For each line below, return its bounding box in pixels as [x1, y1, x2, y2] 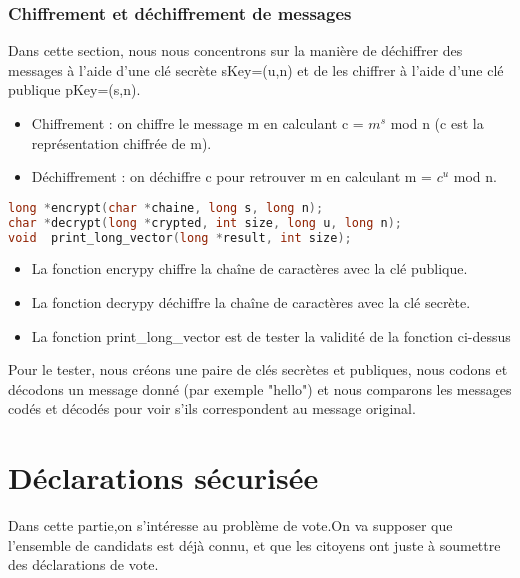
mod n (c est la [390, 113, 484, 133]
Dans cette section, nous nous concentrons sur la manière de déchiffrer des [8, 40, 463, 61]
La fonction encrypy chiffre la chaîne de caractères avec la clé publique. [31, 258, 468, 279]
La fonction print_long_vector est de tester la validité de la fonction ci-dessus [31, 325, 511, 346]
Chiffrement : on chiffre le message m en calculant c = [31, 113, 364, 133]
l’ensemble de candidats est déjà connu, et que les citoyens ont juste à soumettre [8, 534, 501, 555]
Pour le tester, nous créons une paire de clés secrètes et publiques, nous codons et [8, 359, 508, 380]
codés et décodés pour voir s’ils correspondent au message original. [8, 398, 416, 419]
